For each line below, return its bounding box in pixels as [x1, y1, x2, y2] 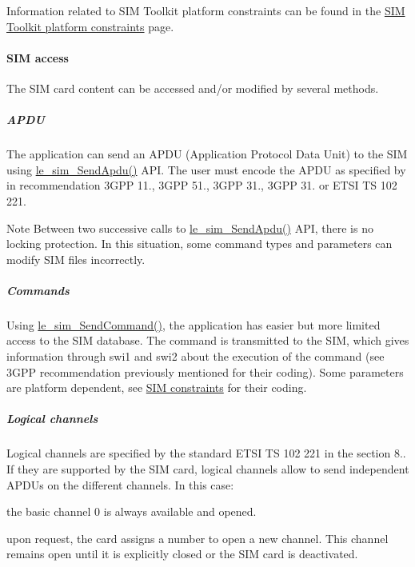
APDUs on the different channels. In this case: [6, 476, 234, 493]
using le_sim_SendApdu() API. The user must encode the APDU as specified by [6, 161, 406, 178]
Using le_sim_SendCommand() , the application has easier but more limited [6, 316, 381, 333]
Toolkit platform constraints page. [6, 18, 174, 34]
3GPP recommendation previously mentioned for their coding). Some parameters [6, 363, 404, 380]
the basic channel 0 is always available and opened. [6, 503, 257, 520]
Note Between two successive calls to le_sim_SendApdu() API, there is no [6, 219, 373, 236]
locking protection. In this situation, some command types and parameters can [6, 235, 393, 252]
